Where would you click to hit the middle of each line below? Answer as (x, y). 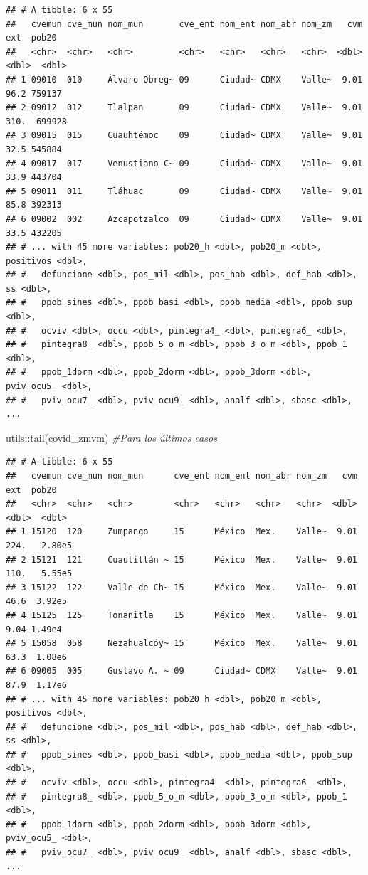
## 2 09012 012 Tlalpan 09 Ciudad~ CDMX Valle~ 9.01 (184, 108)
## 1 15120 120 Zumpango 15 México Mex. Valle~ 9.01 (182, 532)
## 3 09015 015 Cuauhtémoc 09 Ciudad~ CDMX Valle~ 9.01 (184, 136)
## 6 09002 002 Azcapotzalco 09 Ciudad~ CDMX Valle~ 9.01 (184, 219)
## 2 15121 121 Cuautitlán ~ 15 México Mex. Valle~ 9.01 (182, 560)
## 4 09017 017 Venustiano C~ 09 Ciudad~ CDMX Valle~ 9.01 (184, 163)
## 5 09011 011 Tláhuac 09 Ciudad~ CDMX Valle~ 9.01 (184, 191)
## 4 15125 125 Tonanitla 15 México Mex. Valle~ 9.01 (182, 615)
